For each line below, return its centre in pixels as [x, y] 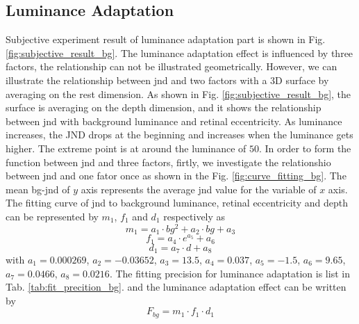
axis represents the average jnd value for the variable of [199, 189]
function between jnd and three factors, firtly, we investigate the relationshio [168, 162]
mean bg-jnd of [38, 189]
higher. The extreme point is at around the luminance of [126, 148]
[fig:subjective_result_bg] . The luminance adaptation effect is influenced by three [179, 52]
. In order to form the [305, 148]
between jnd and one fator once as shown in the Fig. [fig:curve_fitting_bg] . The [176, 176]
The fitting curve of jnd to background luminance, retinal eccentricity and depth [177, 203]
